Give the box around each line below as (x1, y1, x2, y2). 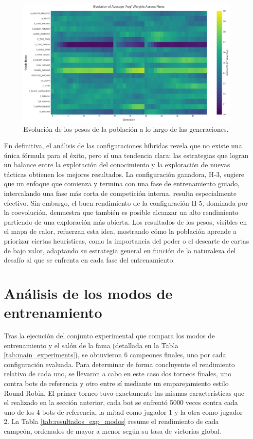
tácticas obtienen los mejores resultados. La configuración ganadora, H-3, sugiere (4, 169, 244, 179)
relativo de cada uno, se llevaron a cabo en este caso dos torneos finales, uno (4, 369, 232, 379)
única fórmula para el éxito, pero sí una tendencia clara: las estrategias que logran (4, 150, 249, 160)
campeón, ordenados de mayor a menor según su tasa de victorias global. (4, 426, 221, 436)
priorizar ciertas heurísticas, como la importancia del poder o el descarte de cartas (4, 236, 249, 246)
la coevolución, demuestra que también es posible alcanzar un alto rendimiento (4, 207, 238, 217)
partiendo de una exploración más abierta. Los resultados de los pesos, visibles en (4, 216, 247, 227)
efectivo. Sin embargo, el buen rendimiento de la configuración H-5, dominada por (4, 197, 248, 208)
